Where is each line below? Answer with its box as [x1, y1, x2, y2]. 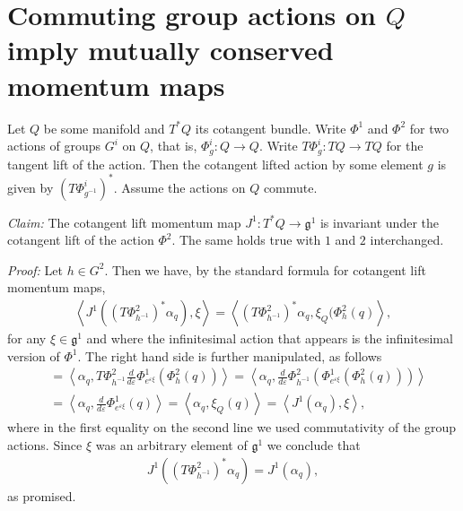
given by [7, 178, 54, 196]
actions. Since [7, 435, 83, 454]
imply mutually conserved [7, 31, 334, 68]
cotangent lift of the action [7, 230, 154, 249]
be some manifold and [43, 118, 165, 137]
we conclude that [266, 435, 361, 454]
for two [409, 118, 449, 137]
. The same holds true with [171, 230, 321, 249]
